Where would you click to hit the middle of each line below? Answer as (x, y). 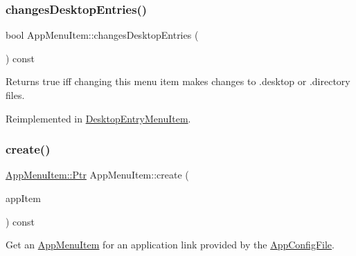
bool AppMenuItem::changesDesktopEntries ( (102, 35)
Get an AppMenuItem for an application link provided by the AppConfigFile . (170, 245)
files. (15, 95)
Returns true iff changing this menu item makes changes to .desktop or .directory (178, 81)
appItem (23, 198)
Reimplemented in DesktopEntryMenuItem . (98, 118)
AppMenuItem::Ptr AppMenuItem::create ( (97, 175)
